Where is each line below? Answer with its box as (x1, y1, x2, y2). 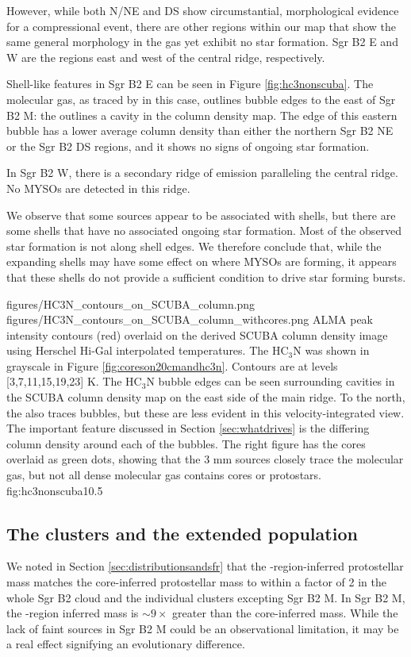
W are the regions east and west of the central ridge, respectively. (6, 48, 325, 65)
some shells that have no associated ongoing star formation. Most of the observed (6, 222, 402, 239)
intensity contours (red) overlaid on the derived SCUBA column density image (6, 326, 388, 343)
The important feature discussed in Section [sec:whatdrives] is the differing (6, 420, 370, 436)
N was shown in (293, 342, 370, 359)
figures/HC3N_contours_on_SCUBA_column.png (6, 295, 255, 312)
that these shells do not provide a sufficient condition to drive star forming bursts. (6, 268, 406, 285)
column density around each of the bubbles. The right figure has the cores (6, 435, 366, 451)
